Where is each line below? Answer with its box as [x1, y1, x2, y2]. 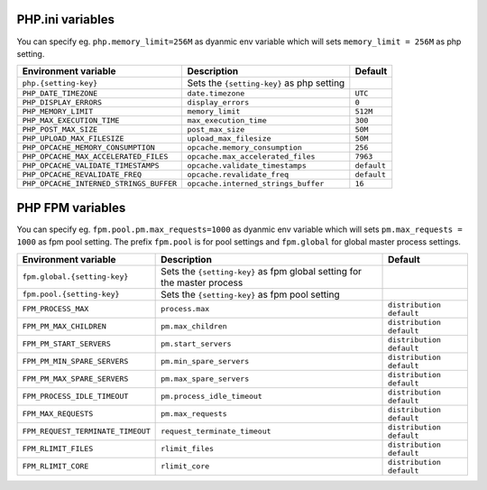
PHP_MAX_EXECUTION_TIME [22, 116, 120, 125]
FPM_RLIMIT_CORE [22, 461, 89, 471]
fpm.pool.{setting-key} [22, 290, 120, 300]
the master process [161, 276, 243, 289]
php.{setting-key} [22, 78, 98, 88]
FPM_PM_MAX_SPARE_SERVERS [22, 374, 129, 384]
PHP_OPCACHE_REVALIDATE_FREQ [22, 170, 142, 180]
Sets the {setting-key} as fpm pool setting [161, 288, 340, 300]
